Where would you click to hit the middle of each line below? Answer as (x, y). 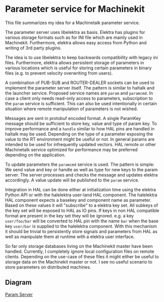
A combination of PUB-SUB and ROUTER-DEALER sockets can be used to (80, 83)
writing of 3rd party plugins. (33, 48)
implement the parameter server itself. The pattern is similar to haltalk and (80, 88)
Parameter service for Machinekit (75, 9)
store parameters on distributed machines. (48, 267)
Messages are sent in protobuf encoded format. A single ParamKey (73, 118)
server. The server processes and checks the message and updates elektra (82, 175)
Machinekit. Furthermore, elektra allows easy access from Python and (76, 42)
